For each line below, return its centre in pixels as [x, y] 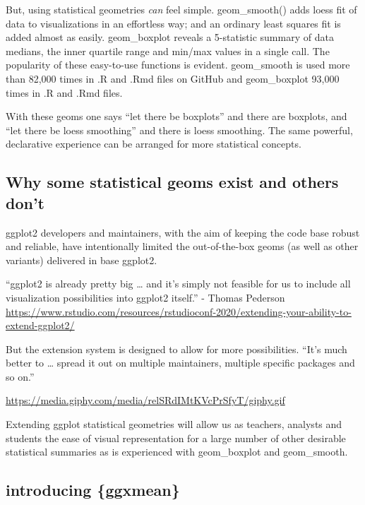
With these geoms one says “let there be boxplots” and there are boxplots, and [176, 116]
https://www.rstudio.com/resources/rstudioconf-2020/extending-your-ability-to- [179, 311]
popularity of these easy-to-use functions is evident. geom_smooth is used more [178, 65]
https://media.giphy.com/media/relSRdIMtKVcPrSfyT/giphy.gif [145, 400]
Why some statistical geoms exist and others [172, 182]
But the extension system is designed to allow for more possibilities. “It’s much [176, 349]
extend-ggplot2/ [40, 325]
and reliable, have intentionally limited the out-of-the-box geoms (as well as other [182, 246]
